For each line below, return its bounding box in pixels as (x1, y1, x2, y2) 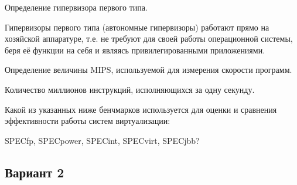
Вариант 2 (5, 163, 64, 181)
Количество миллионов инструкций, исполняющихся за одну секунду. (5, 83, 255, 95)
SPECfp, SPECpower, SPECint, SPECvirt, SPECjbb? (5, 134, 200, 146)
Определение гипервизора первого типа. (5, 1, 148, 13)
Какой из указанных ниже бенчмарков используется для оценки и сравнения (5, 103, 277, 115)
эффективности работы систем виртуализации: (5, 115, 170, 127)
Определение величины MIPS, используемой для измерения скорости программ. (5, 63, 292, 76)
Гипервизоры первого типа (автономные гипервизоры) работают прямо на (5, 21, 269, 33)
